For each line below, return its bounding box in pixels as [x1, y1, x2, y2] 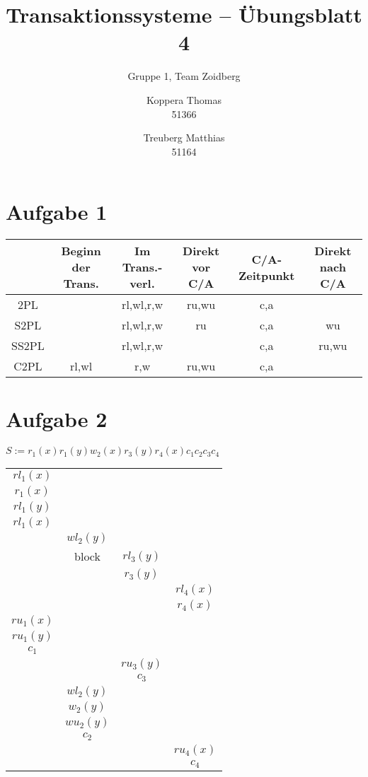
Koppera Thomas [146, 92, 222, 107]
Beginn [61, 243, 101, 259]
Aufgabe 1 [6, 197, 108, 226]
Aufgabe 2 [6, 404, 108, 433]
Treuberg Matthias [143, 130, 225, 145]
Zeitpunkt [238, 267, 295, 284]
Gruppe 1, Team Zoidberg [127, 69, 241, 83]
